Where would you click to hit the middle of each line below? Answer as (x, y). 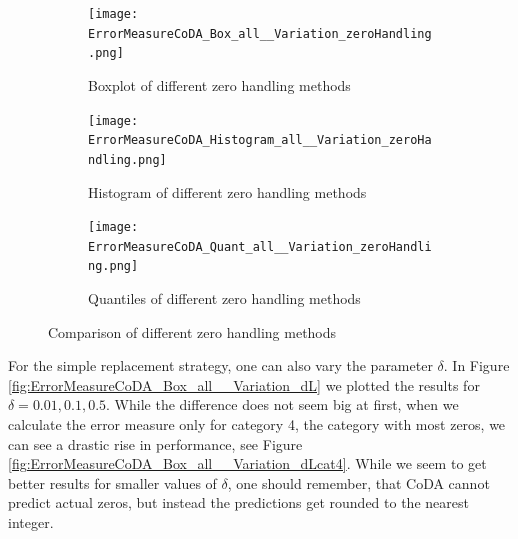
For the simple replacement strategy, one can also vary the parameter (220, 365)
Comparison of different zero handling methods (192, 331)
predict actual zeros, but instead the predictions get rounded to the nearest (238, 502)
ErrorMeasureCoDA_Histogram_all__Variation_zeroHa (260, 140)
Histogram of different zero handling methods (227, 191)
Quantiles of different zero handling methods (224, 298)
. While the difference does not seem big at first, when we (282, 404)
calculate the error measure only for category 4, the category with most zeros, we (257, 424)
